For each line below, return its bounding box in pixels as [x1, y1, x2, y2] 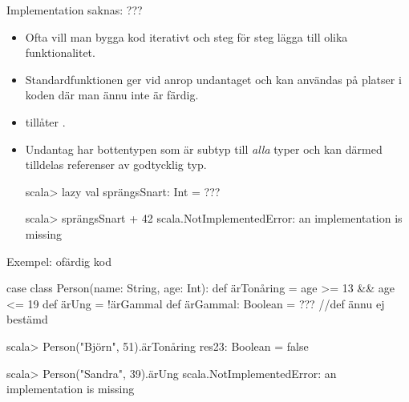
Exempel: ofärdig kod [6, 252, 111, 269]
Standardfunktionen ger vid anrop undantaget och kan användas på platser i [25, 70, 402, 87]
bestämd [6, 311, 48, 328]
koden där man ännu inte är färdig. [25, 86, 199, 103]
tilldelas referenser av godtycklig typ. [25, 156, 207, 173]
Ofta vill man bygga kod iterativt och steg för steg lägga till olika [25, 28, 348, 45]
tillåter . [25, 113, 66, 130]
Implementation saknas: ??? [6, 2, 143, 18]
